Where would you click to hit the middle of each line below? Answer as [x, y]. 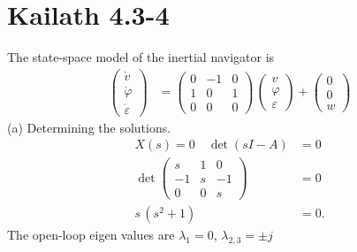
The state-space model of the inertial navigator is [141, 57]
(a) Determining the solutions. [89, 127]
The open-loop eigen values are [91, 235]
